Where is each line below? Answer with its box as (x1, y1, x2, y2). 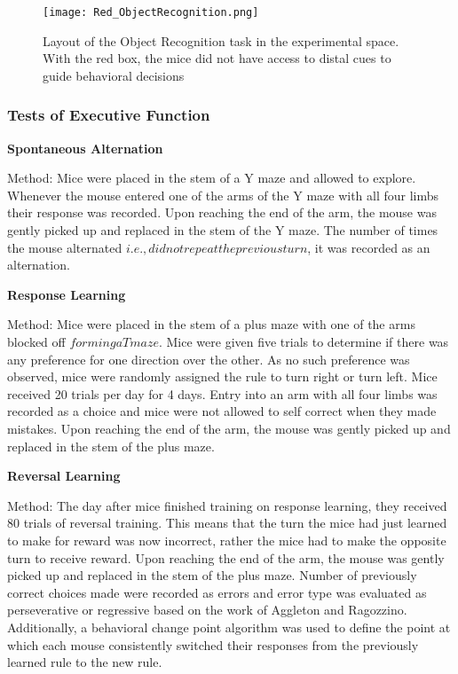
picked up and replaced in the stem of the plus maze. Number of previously (7, 566, 417, 584)
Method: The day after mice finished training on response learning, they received (7, 496, 447, 514)
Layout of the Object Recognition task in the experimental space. (43, 31, 399, 50)
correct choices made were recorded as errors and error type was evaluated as (7, 583, 427, 601)
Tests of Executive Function (7, 104, 210, 126)
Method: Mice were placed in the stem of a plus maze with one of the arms (7, 315, 415, 333)
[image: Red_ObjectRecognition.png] (43, 6, 259, 19)
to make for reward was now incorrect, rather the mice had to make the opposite (7, 530, 446, 549)
